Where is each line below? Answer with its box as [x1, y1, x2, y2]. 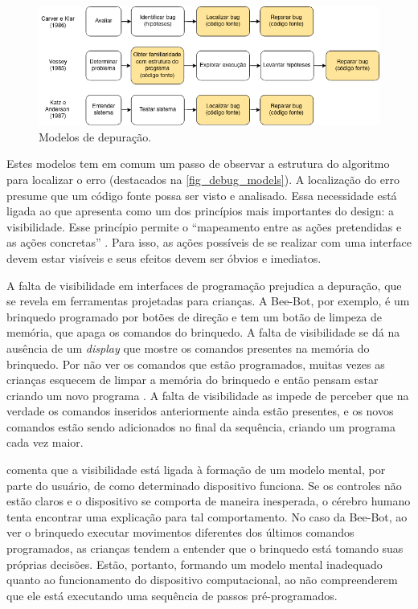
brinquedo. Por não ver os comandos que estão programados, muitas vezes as [6, 355, 385, 372]
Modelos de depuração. [39, 128, 152, 145]
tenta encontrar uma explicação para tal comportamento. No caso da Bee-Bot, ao [6, 508, 408, 525]
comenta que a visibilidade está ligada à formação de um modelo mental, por [6, 461, 386, 478]
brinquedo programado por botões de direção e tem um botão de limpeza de [6, 308, 382, 325]
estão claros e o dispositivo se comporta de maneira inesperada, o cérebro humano [6, 493, 411, 509]
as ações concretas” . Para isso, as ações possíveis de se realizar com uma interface [6, 234, 412, 251]
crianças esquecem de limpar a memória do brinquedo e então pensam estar [6, 371, 379, 388]
